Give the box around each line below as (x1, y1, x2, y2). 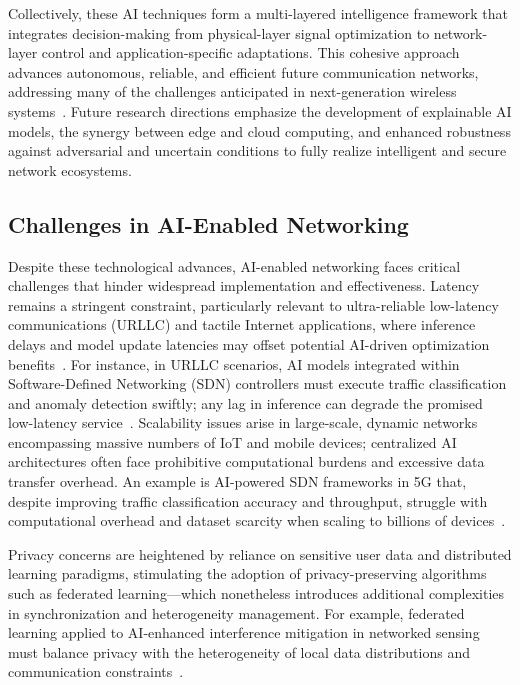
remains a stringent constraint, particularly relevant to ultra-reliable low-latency (8, 294, 499, 315)
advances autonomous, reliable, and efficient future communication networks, (8, 61, 479, 82)
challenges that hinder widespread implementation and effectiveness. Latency (8, 275, 480, 296)
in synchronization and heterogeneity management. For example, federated (8, 602, 465, 623)
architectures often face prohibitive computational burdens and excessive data (8, 451, 485, 472)
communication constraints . (8, 661, 184, 682)
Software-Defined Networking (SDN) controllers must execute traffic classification (8, 373, 507, 394)
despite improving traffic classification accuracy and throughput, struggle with (8, 490, 488, 511)
